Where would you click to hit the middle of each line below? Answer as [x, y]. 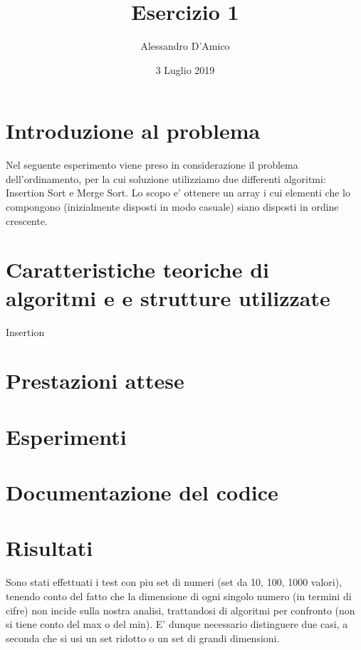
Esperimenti [66, 436]
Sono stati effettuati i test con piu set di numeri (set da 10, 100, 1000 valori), [174, 582]
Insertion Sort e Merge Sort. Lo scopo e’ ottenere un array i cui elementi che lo [178, 193]
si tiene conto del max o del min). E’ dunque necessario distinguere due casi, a [177, 624]
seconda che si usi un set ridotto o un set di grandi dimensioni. [143, 638]
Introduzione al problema [133, 131]
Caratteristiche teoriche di [137, 269]
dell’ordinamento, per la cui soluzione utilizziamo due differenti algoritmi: [166, 178]
